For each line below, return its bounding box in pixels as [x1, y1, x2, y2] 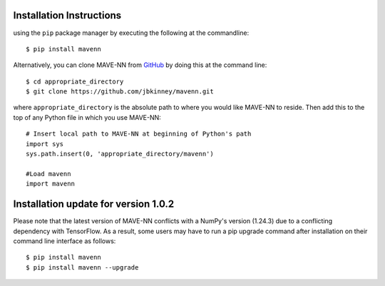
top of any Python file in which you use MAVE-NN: [13, 113, 162, 121]
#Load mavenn [26, 170, 71, 178]
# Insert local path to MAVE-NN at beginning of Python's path [26, 130, 252, 138]
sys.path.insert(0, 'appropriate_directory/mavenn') [26, 150, 214, 158]
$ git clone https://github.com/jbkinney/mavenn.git [26, 88, 214, 96]
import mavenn [26, 180, 75, 188]
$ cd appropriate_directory [26, 77, 124, 86]
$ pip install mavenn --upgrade [26, 263, 139, 271]
